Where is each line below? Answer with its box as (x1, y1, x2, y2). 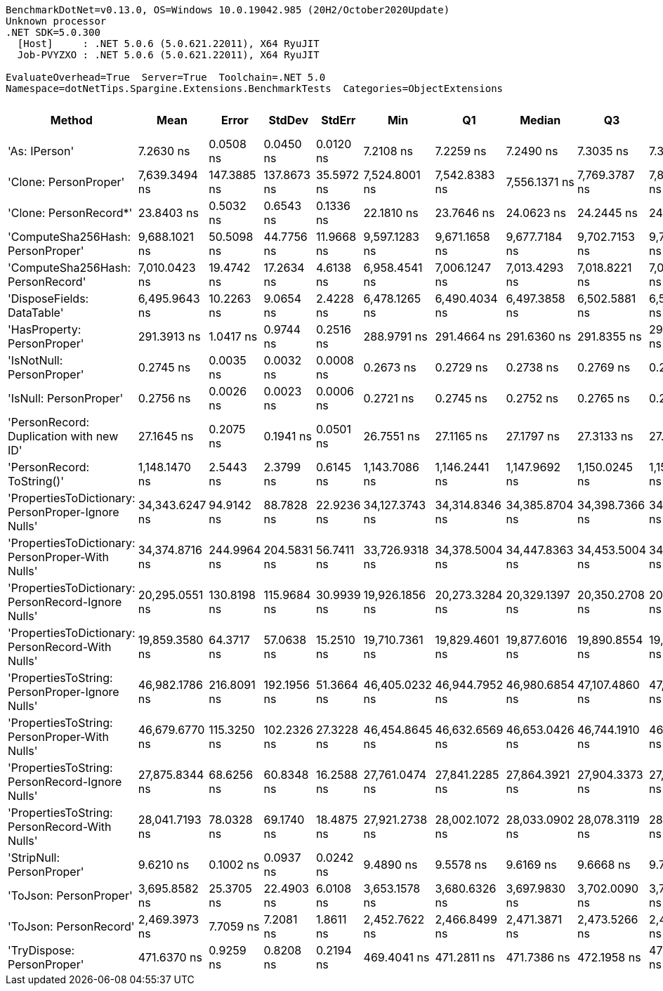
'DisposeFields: (8, 291, 89, 306)
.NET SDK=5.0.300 (6, 27, 100, 38)
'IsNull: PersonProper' (8, 391, 124, 405)
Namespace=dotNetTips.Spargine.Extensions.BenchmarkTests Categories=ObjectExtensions (6, 83, 504, 94)
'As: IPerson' (8, 144, 74, 158)
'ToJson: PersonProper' (8, 888, 133, 903)
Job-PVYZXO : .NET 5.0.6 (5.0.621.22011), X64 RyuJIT (17, 49, 320, 60)
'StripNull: (8, 851, 60, 865)
